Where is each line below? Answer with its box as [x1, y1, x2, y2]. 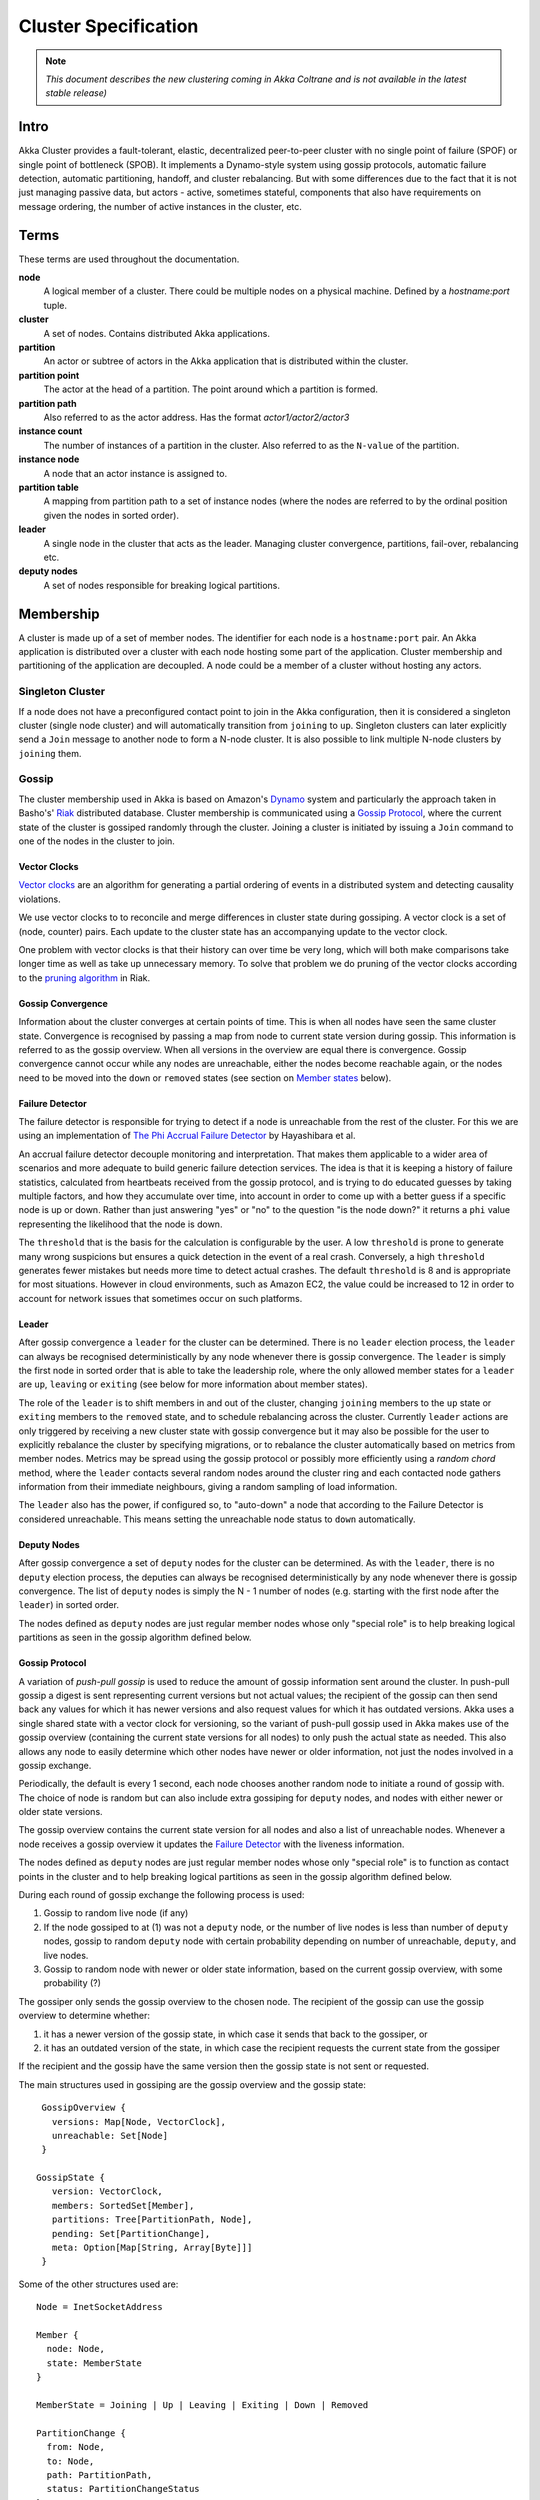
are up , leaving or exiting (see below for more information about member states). [18, 1378, 369, 1390]
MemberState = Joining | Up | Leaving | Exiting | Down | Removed [36, 2399, 369, 2410]
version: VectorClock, [51, 2186, 164, 2197]
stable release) [45, 87, 107, 99]
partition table [18, 481, 79, 493]
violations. [18, 893, 61, 905]
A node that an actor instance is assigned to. [43, 467, 228, 479]
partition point [18, 369, 80, 381]
